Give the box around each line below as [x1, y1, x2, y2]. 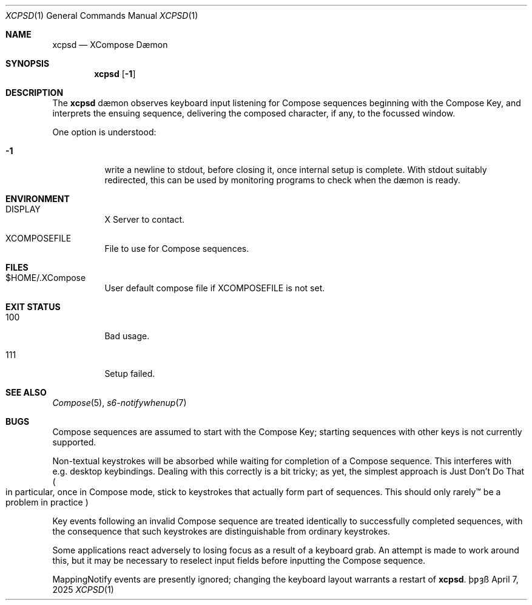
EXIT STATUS [5, 302, 61, 312]
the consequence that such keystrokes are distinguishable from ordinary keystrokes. [52, 526, 391, 536]
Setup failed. [104, 368, 155, 379]
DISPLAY [5, 204, 41, 214]
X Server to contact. [104, 214, 185, 225]
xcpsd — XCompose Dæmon [52, 39, 168, 50]
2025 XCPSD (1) [52, 584, 114, 595]
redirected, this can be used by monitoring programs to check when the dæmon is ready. [104, 175, 460, 185]
